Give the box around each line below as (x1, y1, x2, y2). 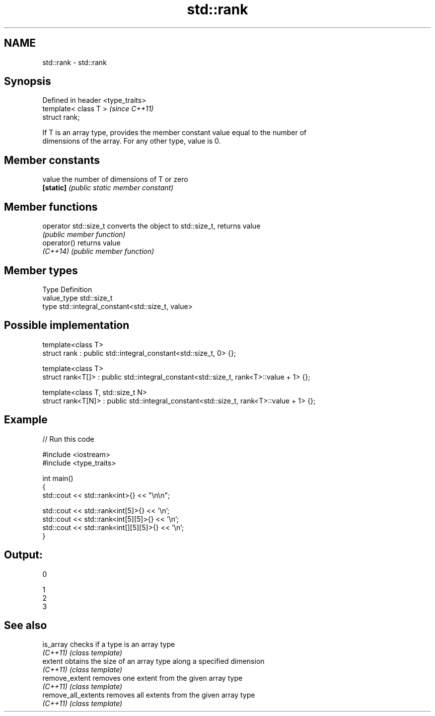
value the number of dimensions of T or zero (42, 175, 188, 184)
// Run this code (42, 434, 94, 443)
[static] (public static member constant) (42, 183, 174, 192)
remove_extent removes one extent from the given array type (42, 674, 243, 683)
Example (4, 413, 48, 426)
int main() (42, 474, 73, 482)
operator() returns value (42, 239, 121, 247)
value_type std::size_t (42, 293, 113, 302)
